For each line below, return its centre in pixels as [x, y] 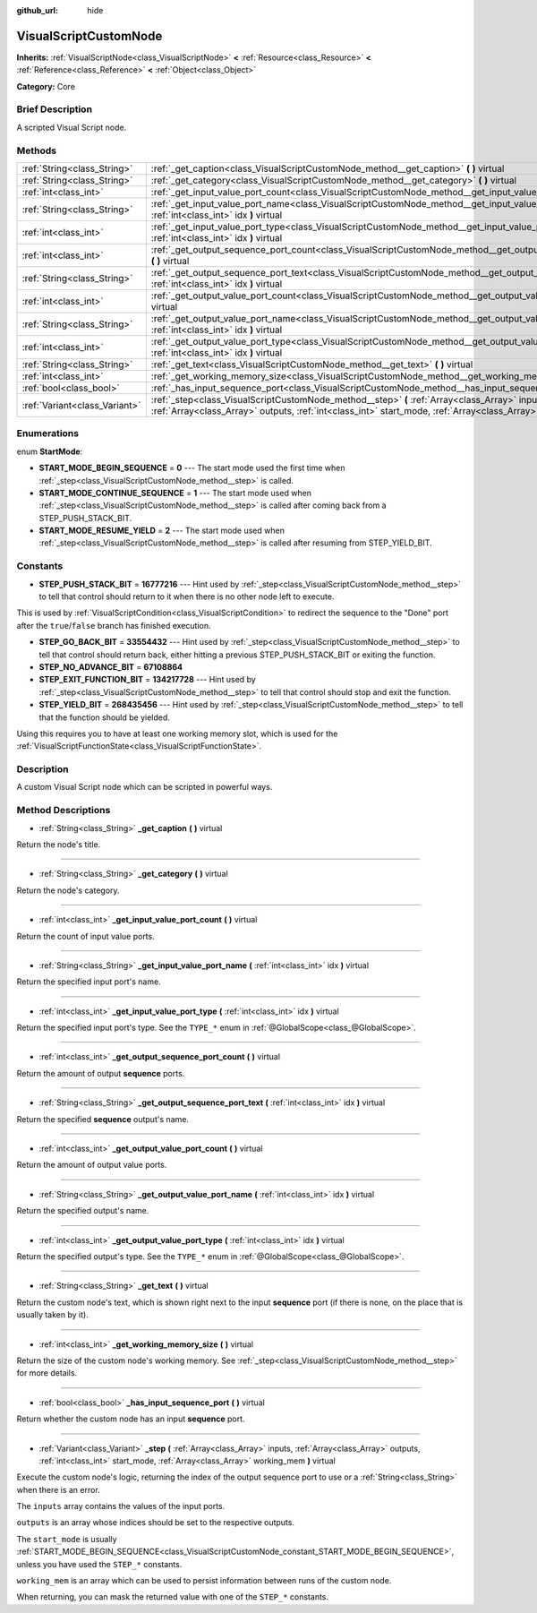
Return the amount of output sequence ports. [101, 1073]
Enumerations [48, 433]
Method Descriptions [64, 811]
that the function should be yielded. [104, 717]
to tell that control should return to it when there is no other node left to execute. [187, 596]
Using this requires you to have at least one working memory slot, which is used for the [177, 734]
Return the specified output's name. [83, 1211]
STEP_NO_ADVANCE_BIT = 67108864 [111, 666]
